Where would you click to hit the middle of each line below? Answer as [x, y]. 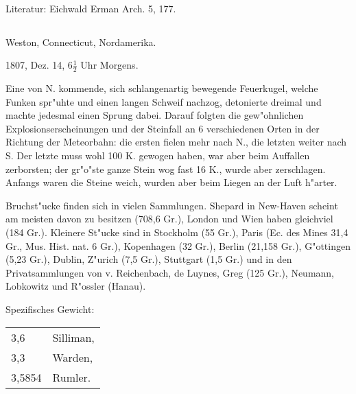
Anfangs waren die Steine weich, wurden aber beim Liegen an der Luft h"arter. [171, 182]
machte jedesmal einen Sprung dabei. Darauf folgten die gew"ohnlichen [155, 115]
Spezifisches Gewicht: [50, 309]
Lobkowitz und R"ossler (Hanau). [76, 286]
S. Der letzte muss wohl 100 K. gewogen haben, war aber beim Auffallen [158, 155]
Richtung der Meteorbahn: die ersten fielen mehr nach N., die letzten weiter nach [176, 142]
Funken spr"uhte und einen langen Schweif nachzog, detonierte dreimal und [164, 101]
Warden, [73, 357]
